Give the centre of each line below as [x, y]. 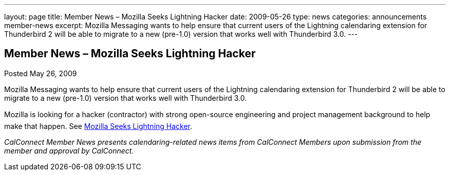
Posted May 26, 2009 [41, 73]
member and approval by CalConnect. [69, 150]
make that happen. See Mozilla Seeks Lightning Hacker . [98, 126]
